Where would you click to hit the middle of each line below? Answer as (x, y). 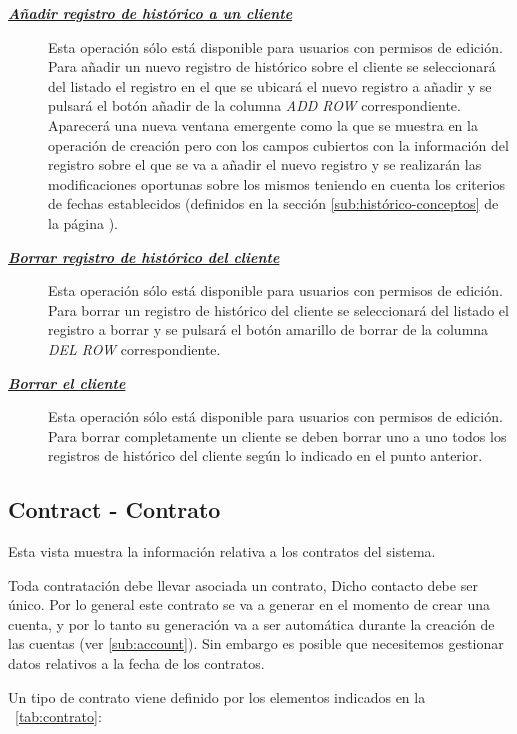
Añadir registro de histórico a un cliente (150, 13)
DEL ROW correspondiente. (134, 348)
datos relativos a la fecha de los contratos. (136, 663)
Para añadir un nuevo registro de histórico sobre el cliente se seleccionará (272, 66)
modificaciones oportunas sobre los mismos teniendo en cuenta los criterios (276, 183)
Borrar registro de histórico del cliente (144, 256)
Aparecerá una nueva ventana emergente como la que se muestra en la (263, 124)
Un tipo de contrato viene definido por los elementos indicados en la (217, 696)
